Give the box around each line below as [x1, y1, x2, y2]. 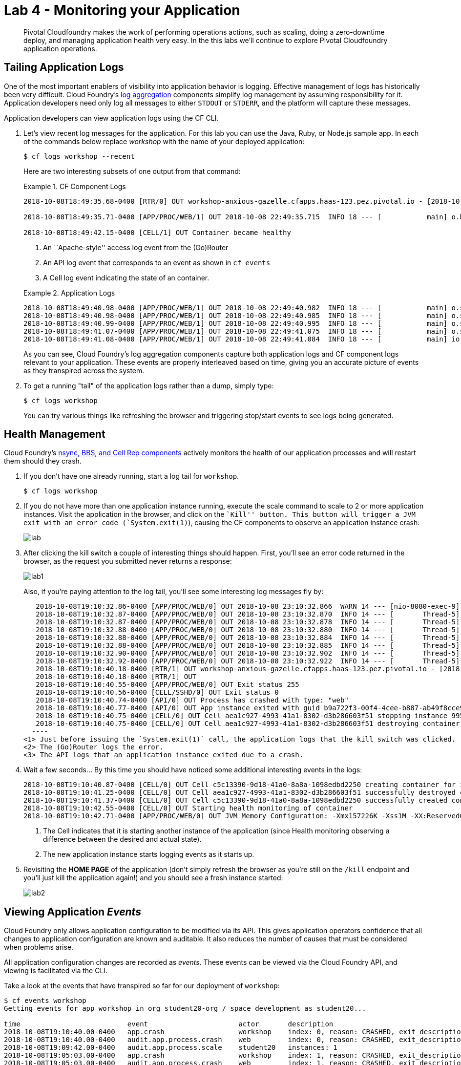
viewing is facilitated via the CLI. [4, 966, 108, 975]
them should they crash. [4, 457, 82, 466]
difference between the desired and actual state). [43, 835, 202, 844]
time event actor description [4, 1020, 334, 1028]
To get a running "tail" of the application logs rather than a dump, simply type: [23, 381, 274, 390]
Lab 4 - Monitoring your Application [4, 2, 240, 19]
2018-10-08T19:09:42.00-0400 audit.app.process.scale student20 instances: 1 [4, 1044, 337, 1052]
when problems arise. [4, 943, 74, 952]
